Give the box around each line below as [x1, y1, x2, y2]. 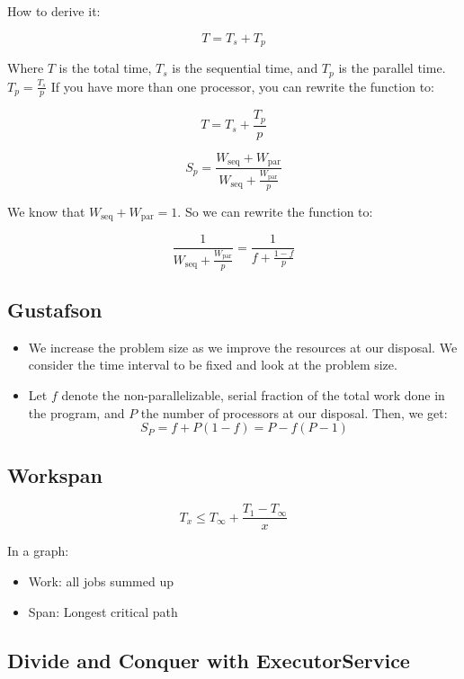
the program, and [28, 403, 125, 422]
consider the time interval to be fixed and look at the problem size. [28, 355, 397, 374]
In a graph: [7, 541, 69, 560]
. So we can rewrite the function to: [177, 201, 373, 220]
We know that [7, 201, 85, 220]
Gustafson [7, 295, 103, 323]
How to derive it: [7, 2, 101, 20]
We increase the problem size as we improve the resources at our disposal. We [28, 337, 458, 356]
